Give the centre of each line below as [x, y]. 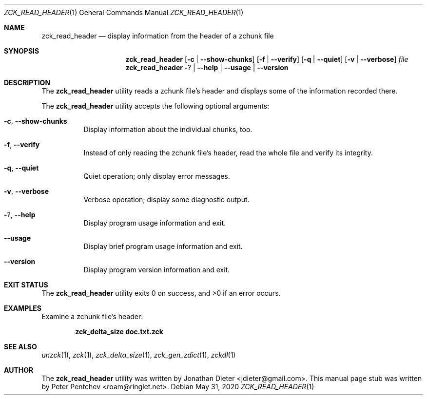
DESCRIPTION [27, 83]
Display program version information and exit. [157, 270]
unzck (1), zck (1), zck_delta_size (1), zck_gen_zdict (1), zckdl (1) [139, 355]
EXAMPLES [23, 308]
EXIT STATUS [26, 285]
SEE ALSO [20, 347]
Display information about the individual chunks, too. [168, 129]
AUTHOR [19, 370]
